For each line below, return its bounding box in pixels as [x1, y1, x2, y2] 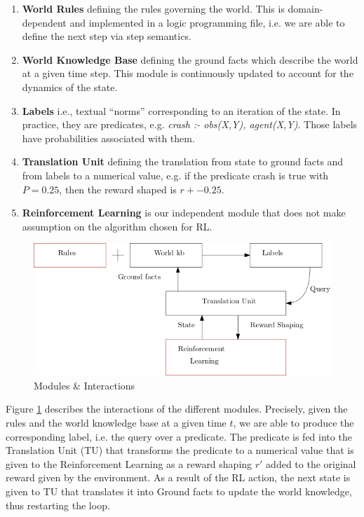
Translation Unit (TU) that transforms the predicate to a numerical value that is [6, 443, 354, 457]
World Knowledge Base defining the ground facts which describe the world [22, 52, 358, 67]
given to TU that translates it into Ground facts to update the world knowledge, [6, 484, 352, 499]
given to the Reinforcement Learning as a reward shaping [6, 456, 252, 471]
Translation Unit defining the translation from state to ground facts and [22, 154, 344, 169]
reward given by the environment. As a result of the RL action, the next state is [6, 470, 351, 485]
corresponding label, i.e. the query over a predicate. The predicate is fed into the [6, 429, 352, 443]
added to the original [266, 456, 356, 471]
